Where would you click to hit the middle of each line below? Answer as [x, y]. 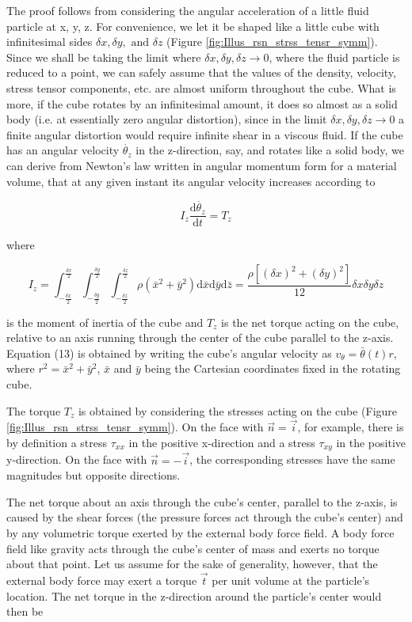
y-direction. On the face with [77, 459]
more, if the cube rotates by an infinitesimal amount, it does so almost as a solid [202, 103]
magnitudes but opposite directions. [93, 475]
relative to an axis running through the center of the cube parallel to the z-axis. [200, 338]
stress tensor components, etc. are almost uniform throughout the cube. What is [201, 87]
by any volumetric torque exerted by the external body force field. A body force [200, 533]
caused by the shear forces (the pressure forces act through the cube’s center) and [205, 517]
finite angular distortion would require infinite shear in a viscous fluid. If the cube [205, 134]
